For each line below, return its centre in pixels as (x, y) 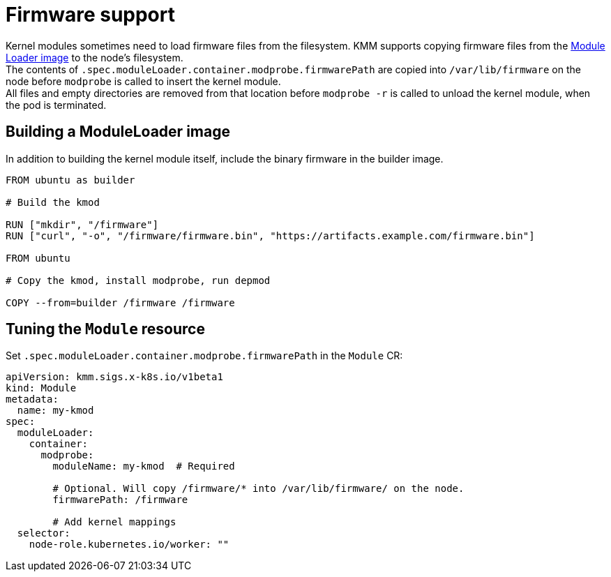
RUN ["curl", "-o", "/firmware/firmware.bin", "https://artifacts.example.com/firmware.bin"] (270, 235)
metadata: (32, 399)
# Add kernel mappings (114, 522)
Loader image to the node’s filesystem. (95, 57)
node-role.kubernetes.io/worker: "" (129, 545)
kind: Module (41, 388)
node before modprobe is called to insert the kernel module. (143, 81)
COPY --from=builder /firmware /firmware (120, 302)
